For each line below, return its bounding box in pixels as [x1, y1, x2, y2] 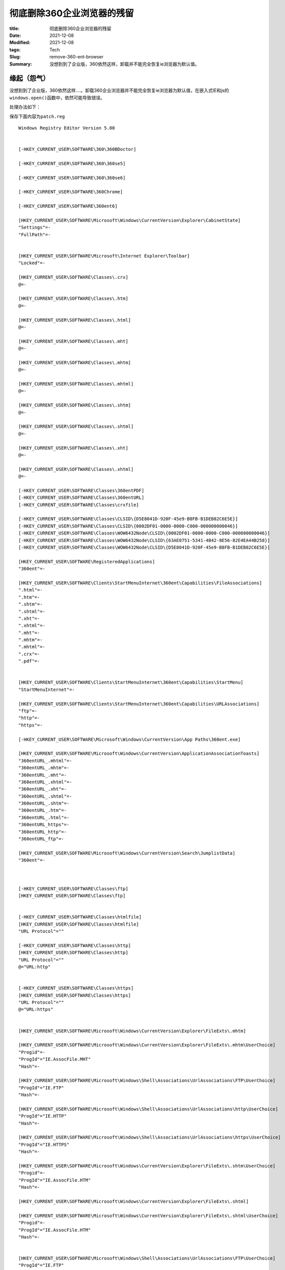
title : [9, 25, 20, 31]
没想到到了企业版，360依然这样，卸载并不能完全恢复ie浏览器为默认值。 [49, 61, 200, 67]
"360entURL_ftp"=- [18, 836, 65, 842]
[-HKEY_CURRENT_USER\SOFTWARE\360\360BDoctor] [18, 146, 137, 152]
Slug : [9, 54, 21, 60]
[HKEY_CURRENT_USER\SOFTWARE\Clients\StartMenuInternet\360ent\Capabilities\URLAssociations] [18, 701, 260, 707]
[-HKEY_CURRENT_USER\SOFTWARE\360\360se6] [18, 175, 126, 180]
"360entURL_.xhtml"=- [18, 779, 72, 785]
